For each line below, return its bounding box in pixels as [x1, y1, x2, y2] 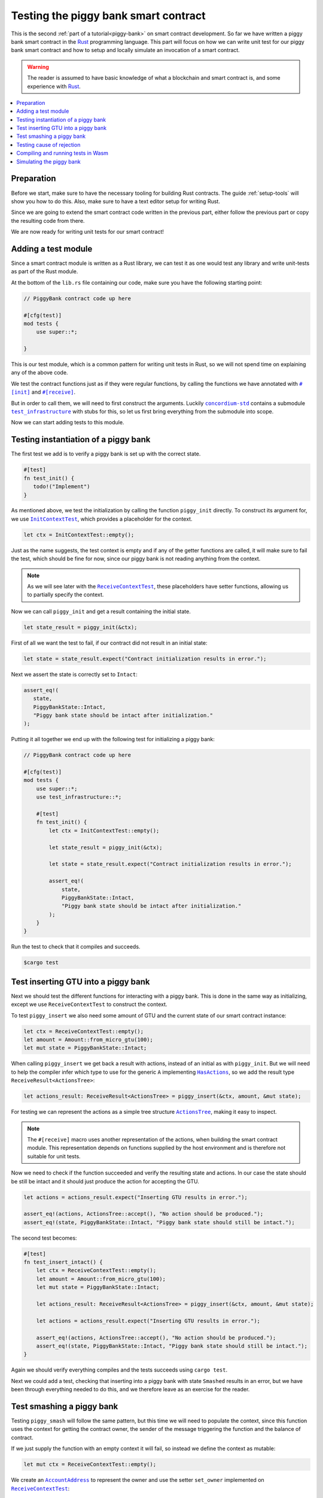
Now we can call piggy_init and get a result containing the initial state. [11, 608, 191, 615]
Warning [27, 63, 49, 70]
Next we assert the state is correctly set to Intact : [11, 671, 138, 678]
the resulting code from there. [11, 217, 85, 224]
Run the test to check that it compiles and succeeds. [11, 943, 141, 950]
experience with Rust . [27, 83, 81, 90]
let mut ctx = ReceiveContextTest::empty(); [23, 1461, 157, 1468]
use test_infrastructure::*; [36, 794, 122, 801]
